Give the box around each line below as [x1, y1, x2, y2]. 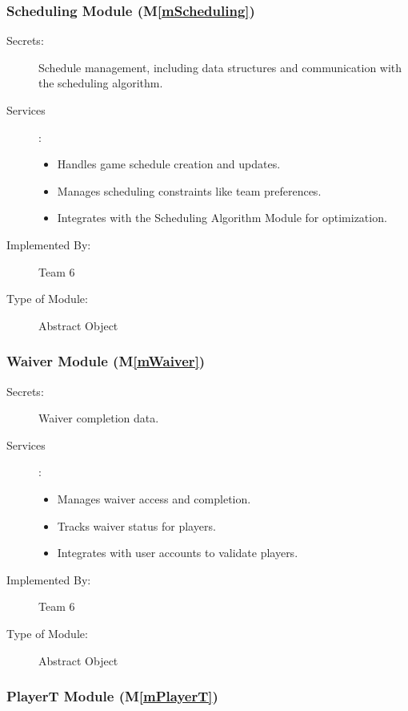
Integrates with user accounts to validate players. [57, 544, 298, 561]
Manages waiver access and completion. [57, 490, 251, 507]
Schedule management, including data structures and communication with [38, 59, 402, 75]
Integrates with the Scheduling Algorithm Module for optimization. [57, 209, 387, 226]
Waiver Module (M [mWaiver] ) [6, 351, 206, 371]
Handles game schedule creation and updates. [57, 156, 281, 172]
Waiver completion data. [38, 410, 159, 426]
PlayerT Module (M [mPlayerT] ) [6, 686, 218, 706]
